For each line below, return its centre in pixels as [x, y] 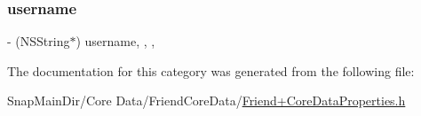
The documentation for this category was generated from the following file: [211, 70]
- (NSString [39, 41]
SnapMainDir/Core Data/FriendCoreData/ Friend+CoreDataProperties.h [207, 101]
